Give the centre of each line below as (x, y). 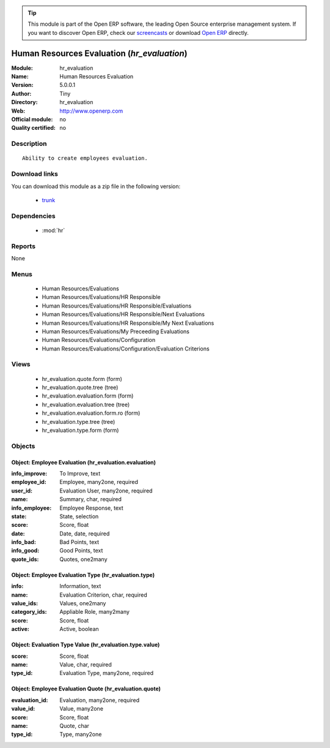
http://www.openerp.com (91, 111)
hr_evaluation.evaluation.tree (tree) (86, 404)
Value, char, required (86, 664)
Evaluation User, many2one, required (106, 491)
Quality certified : (34, 128)
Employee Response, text (91, 508)
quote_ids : (25, 559)
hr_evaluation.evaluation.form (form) (88, 396)
